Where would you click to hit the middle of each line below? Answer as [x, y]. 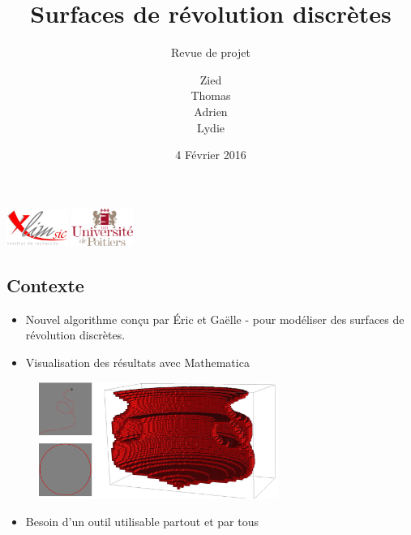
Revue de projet [211, 52]
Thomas [211, 95]
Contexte [45, 285]
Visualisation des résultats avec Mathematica [137, 362]
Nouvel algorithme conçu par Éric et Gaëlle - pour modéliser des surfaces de [215, 319]
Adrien [211, 111]
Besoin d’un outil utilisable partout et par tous [142, 521]
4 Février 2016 [211, 155]
